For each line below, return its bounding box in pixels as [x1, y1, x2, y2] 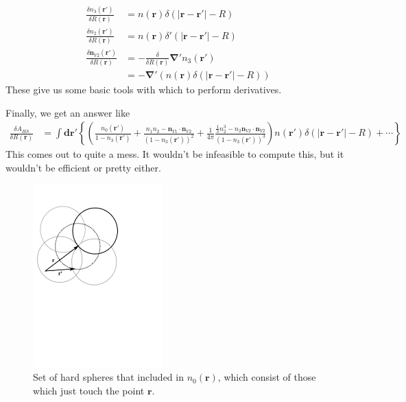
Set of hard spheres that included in [33, 370, 184, 384]
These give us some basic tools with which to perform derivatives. [5, 82, 282, 96]
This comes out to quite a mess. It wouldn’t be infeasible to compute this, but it [5, 147, 344, 161]
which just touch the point [33, 383, 145, 397]
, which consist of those [217, 370, 316, 384]
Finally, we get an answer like [5, 105, 130, 119]
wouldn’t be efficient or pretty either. [5, 160, 161, 174]
